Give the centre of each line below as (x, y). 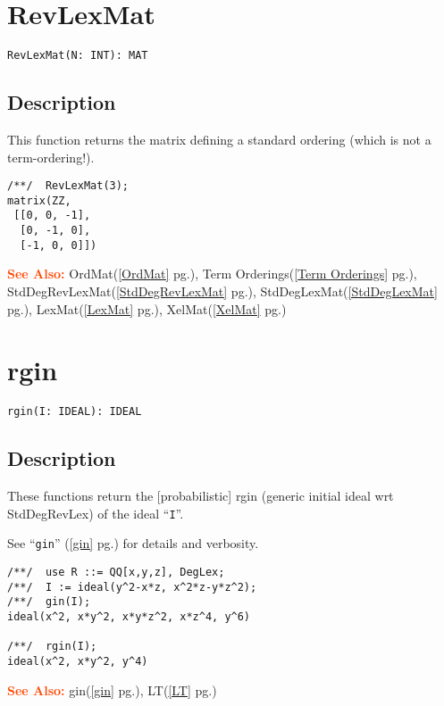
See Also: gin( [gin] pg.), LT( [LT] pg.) (112, 689)
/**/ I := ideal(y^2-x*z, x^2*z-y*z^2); (132, 587)
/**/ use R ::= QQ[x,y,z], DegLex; (116, 573)
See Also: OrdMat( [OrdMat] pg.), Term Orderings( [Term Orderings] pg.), (212, 274)
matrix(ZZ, (39, 200)
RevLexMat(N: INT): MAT (78, 56)
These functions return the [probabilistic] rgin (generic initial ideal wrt (201, 496)
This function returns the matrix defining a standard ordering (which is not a (219, 139)
